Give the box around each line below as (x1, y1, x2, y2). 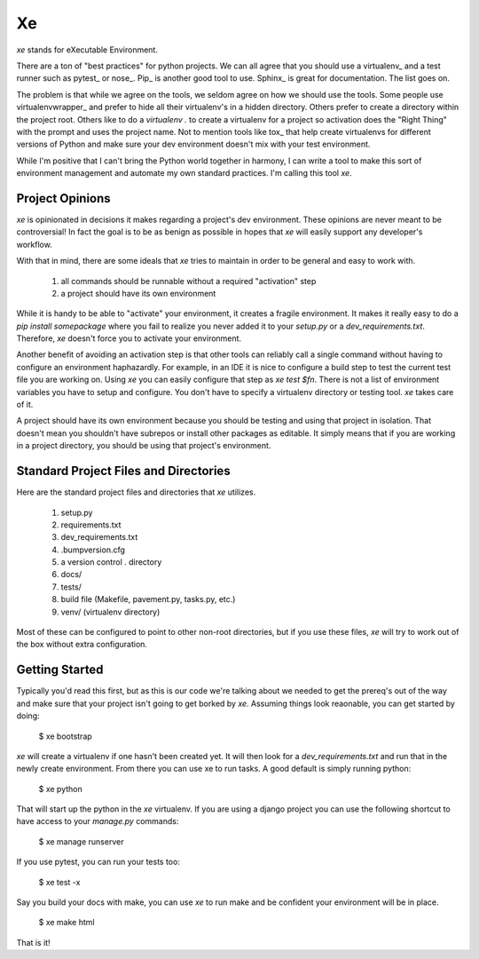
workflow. (16, 239, 52, 250)
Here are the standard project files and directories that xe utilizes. (16, 487, 256, 497)
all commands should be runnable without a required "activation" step (60, 275, 317, 286)
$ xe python (38, 783, 83, 794)
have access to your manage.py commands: (16, 816, 179, 827)
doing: (16, 710, 40, 721)
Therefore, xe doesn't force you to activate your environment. (16, 333, 242, 344)
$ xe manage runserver (38, 836, 124, 847)
